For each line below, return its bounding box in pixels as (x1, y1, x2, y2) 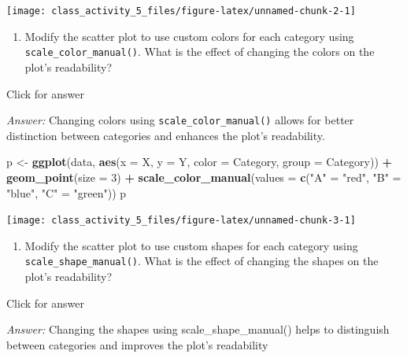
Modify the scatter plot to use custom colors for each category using (24, 28, 354, 44)
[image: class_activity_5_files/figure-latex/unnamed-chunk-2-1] (6, 6, 356, 17)
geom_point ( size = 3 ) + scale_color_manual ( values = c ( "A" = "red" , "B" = (6, 168, 401, 185)
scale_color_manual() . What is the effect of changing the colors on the (24, 43, 375, 60)
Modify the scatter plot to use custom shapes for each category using (24, 237, 358, 253)
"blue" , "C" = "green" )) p (6, 184, 127, 201)
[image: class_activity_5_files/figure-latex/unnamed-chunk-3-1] (6, 215, 356, 227)
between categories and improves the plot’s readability (6, 336, 268, 352)
